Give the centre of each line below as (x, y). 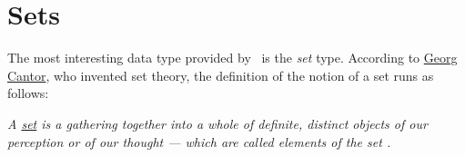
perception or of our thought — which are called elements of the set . (199, 141)
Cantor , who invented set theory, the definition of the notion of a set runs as (221, 75)
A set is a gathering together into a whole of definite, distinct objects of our (217, 123)
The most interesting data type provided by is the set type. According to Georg (232, 58)
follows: (28, 93)
